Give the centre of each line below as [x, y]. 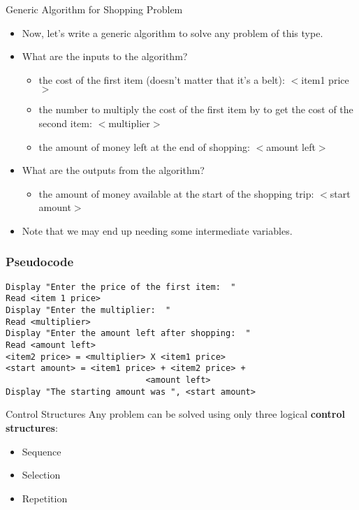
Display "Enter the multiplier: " [88, 311]
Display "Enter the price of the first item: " [121, 287]
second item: [65, 123]
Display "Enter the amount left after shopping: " [128, 334]
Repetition [45, 498]
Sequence [42, 451]
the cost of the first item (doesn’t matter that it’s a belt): [162, 79]
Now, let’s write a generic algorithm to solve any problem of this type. [173, 32]
